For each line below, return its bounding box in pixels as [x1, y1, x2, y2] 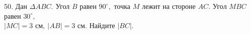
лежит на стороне [141, 1, 196, 11]
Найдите [89, 20, 115, 31]
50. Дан [4, 1, 27, 11]
